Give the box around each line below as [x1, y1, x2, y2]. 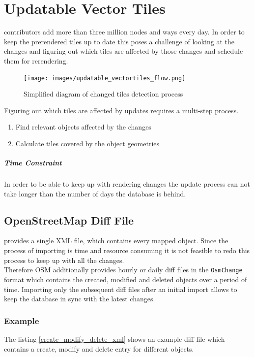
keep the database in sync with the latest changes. [4, 293, 155, 304]
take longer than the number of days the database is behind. [4, 188, 186, 198]
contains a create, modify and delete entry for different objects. [4, 343, 194, 354]
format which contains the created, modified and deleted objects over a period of [4, 274, 247, 284]
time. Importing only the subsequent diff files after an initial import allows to [4, 284, 237, 294]
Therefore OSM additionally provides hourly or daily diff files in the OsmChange [4, 264, 243, 275]
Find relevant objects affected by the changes [15, 122, 151, 132]
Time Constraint [4, 158, 62, 168]
